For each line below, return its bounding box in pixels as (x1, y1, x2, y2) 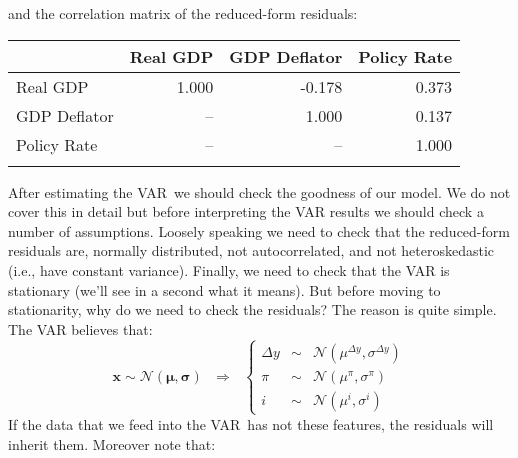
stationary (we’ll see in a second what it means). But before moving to (8, 279, 441, 300)
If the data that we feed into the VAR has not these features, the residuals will (8, 413, 494, 434)
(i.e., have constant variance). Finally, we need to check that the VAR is (8, 259, 450, 280)
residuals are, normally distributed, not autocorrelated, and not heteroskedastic (8, 240, 495, 261)
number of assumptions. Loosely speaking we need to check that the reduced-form (8, 220, 510, 241)
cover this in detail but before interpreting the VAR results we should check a (8, 201, 484, 222)
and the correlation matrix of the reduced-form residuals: (8, 3, 358, 23)
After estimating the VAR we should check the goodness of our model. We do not (8, 181, 511, 202)
